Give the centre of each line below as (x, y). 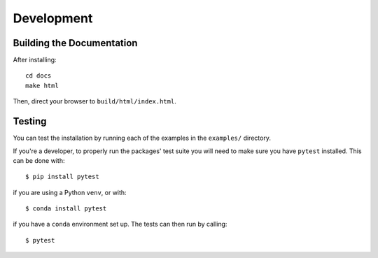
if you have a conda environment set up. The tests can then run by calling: (120, 224)
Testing (30, 121)
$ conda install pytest (66, 209)
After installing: (35, 60)
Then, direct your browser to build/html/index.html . (94, 101)
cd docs (38, 76)
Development (53, 18)
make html (42, 85)
